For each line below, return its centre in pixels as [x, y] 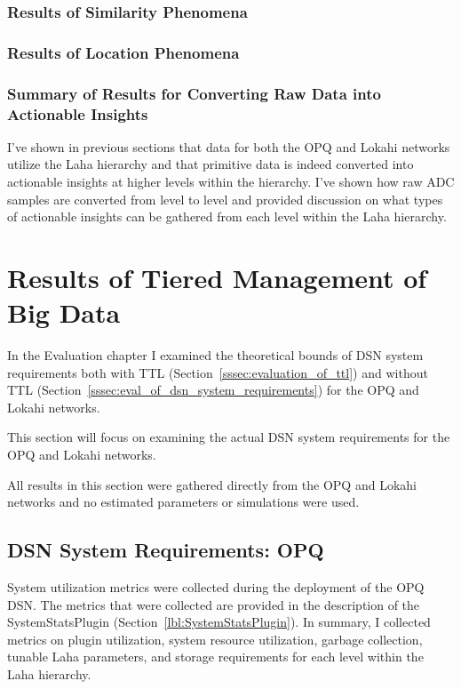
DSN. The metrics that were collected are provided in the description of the [214, 604]
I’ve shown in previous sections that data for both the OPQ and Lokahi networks [229, 146]
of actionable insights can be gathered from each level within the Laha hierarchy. [227, 216]
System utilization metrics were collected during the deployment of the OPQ [216, 587]
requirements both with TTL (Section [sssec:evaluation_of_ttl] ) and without [218, 372]
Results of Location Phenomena [123, 52]
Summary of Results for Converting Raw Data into [194, 93]
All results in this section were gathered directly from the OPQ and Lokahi [212, 484]
